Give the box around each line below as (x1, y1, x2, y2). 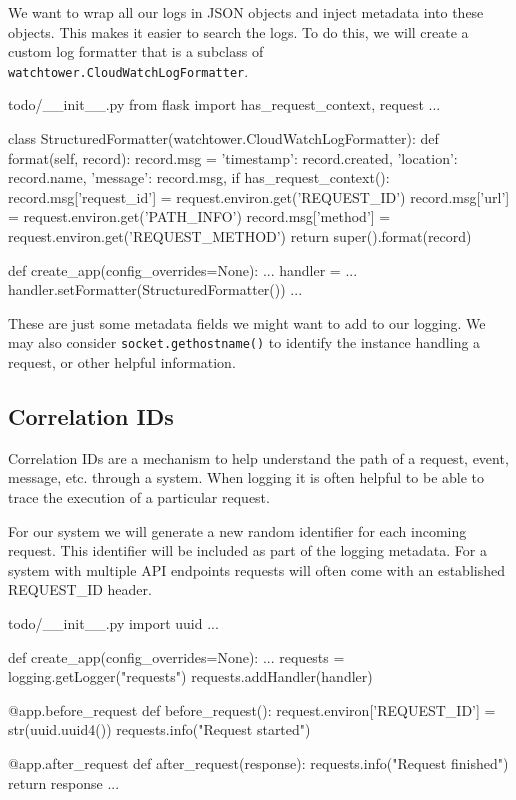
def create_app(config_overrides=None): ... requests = (8, 646, 345, 667)
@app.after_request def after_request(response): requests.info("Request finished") (8, 752, 509, 773)
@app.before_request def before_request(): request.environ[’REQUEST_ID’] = (8, 699, 496, 720)
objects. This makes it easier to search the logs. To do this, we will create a (8, 21, 469, 42)
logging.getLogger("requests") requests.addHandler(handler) (8, 666, 373, 687)
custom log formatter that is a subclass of (8, 41, 264, 62)
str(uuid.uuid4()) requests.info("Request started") (8, 719, 311, 740)
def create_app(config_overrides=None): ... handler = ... (8, 259, 358, 280)
